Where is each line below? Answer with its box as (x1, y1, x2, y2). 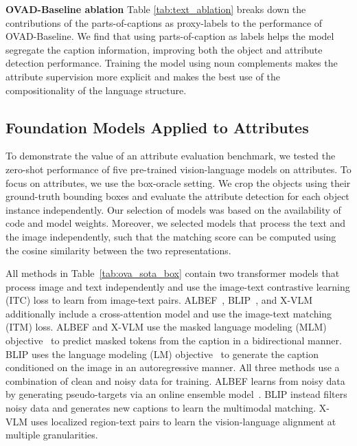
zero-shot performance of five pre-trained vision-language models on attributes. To (5, 161, 352, 176)
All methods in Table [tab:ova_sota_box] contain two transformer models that (5, 266, 340, 280)
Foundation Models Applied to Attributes (5, 116, 309, 137)
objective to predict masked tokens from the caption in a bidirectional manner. (5, 333, 342, 348)
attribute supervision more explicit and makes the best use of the (5, 69, 280, 83)
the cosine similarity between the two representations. (5, 243, 231, 257)
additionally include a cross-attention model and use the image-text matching (5, 306, 332, 320)
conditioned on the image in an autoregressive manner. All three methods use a (5, 360, 340, 375)
